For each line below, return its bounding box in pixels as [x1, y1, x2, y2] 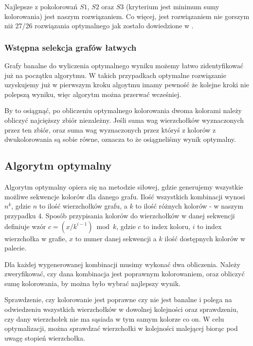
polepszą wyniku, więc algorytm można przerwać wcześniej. [4, 89, 181, 99]
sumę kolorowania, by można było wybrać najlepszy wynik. [4, 278, 181, 288]
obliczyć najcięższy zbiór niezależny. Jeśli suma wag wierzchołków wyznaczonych [4, 115, 244, 125]
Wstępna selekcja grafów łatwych [4, 41, 137, 53]
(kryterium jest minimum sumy [126, 1, 219, 11]
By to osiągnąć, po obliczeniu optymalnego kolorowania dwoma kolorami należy [4, 105, 242, 115]
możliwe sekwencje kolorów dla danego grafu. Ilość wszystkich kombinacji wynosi [4, 191, 245, 201]
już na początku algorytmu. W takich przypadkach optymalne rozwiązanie [4, 70, 226, 80]
